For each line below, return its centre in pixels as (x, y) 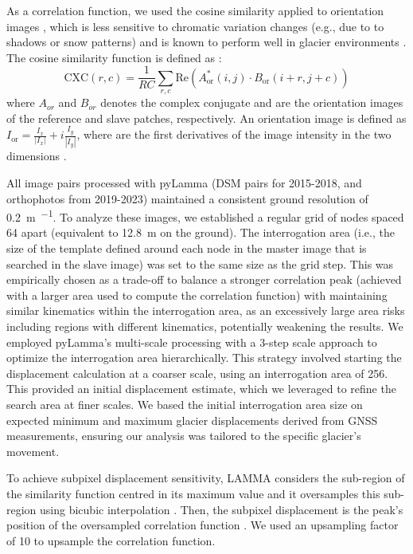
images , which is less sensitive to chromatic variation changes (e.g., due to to (195, 26)
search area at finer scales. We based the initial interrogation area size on (185, 405)
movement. (33, 451)
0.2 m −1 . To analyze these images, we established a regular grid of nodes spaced (205, 216)
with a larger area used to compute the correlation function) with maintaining (197, 295)
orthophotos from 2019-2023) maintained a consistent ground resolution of (187, 198)
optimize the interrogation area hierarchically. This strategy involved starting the (204, 358)
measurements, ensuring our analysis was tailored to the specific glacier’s (184, 436)
